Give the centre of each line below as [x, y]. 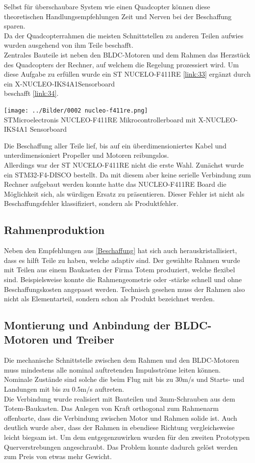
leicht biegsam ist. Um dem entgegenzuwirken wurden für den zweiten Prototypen [127, 437]
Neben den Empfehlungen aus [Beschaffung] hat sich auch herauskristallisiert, [121, 250]
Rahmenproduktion [54, 230]
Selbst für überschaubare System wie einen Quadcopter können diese [107, 6]
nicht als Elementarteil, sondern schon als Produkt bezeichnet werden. [109, 299]
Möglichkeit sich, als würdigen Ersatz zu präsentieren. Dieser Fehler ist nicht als [124, 193]
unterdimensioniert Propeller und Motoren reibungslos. [87, 155]
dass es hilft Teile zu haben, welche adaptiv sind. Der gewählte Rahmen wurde [122, 260]
